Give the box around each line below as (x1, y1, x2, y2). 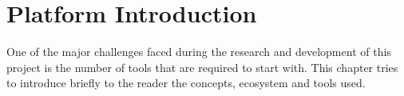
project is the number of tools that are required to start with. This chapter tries (6, 58, 398, 75)
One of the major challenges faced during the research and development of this (6, 43, 391, 60)
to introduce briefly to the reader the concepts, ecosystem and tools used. (6, 74, 366, 91)
